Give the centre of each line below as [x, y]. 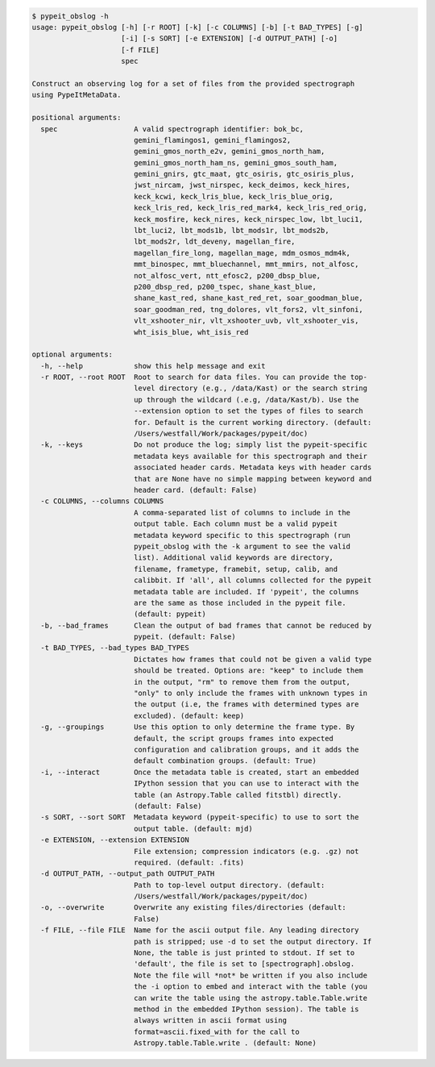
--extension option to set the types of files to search [249, 411]
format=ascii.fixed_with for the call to [216, 1032]
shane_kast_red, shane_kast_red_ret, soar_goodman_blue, [249, 298]
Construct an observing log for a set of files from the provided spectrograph [193, 83]
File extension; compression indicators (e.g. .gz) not [246, 851]
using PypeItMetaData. [77, 95]
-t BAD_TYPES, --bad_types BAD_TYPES [115, 648]
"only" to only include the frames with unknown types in [251, 693]
